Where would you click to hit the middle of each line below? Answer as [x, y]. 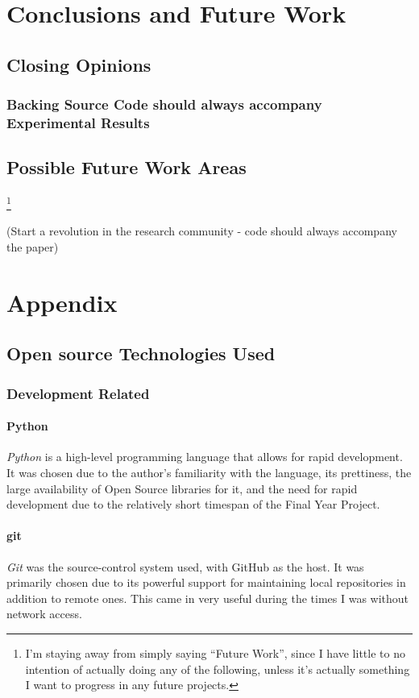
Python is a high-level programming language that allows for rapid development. [205, 457]
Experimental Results [78, 123]
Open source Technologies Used [141, 353]
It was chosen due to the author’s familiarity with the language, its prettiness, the [209, 472]
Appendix [62, 302]
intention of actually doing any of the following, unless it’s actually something [218, 669]
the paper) [33, 246]
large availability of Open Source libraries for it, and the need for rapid [182, 488]
